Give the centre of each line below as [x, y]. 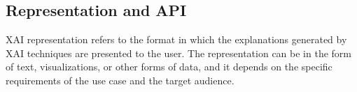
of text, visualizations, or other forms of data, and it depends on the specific [169, 67]
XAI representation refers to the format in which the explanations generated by [176, 39]
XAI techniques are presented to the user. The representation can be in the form [179, 53]
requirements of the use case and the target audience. [120, 80]
